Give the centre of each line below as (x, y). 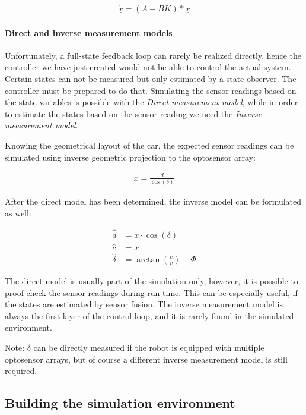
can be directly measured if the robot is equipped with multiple (149, 347)
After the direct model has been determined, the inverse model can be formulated (153, 201)
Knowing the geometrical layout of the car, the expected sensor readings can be (149, 145)
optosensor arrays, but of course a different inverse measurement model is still (146, 359)
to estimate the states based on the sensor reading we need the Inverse (133, 113)
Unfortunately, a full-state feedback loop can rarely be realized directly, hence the (153, 55)
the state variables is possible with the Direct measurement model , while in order (152, 102)
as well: (18, 213)
